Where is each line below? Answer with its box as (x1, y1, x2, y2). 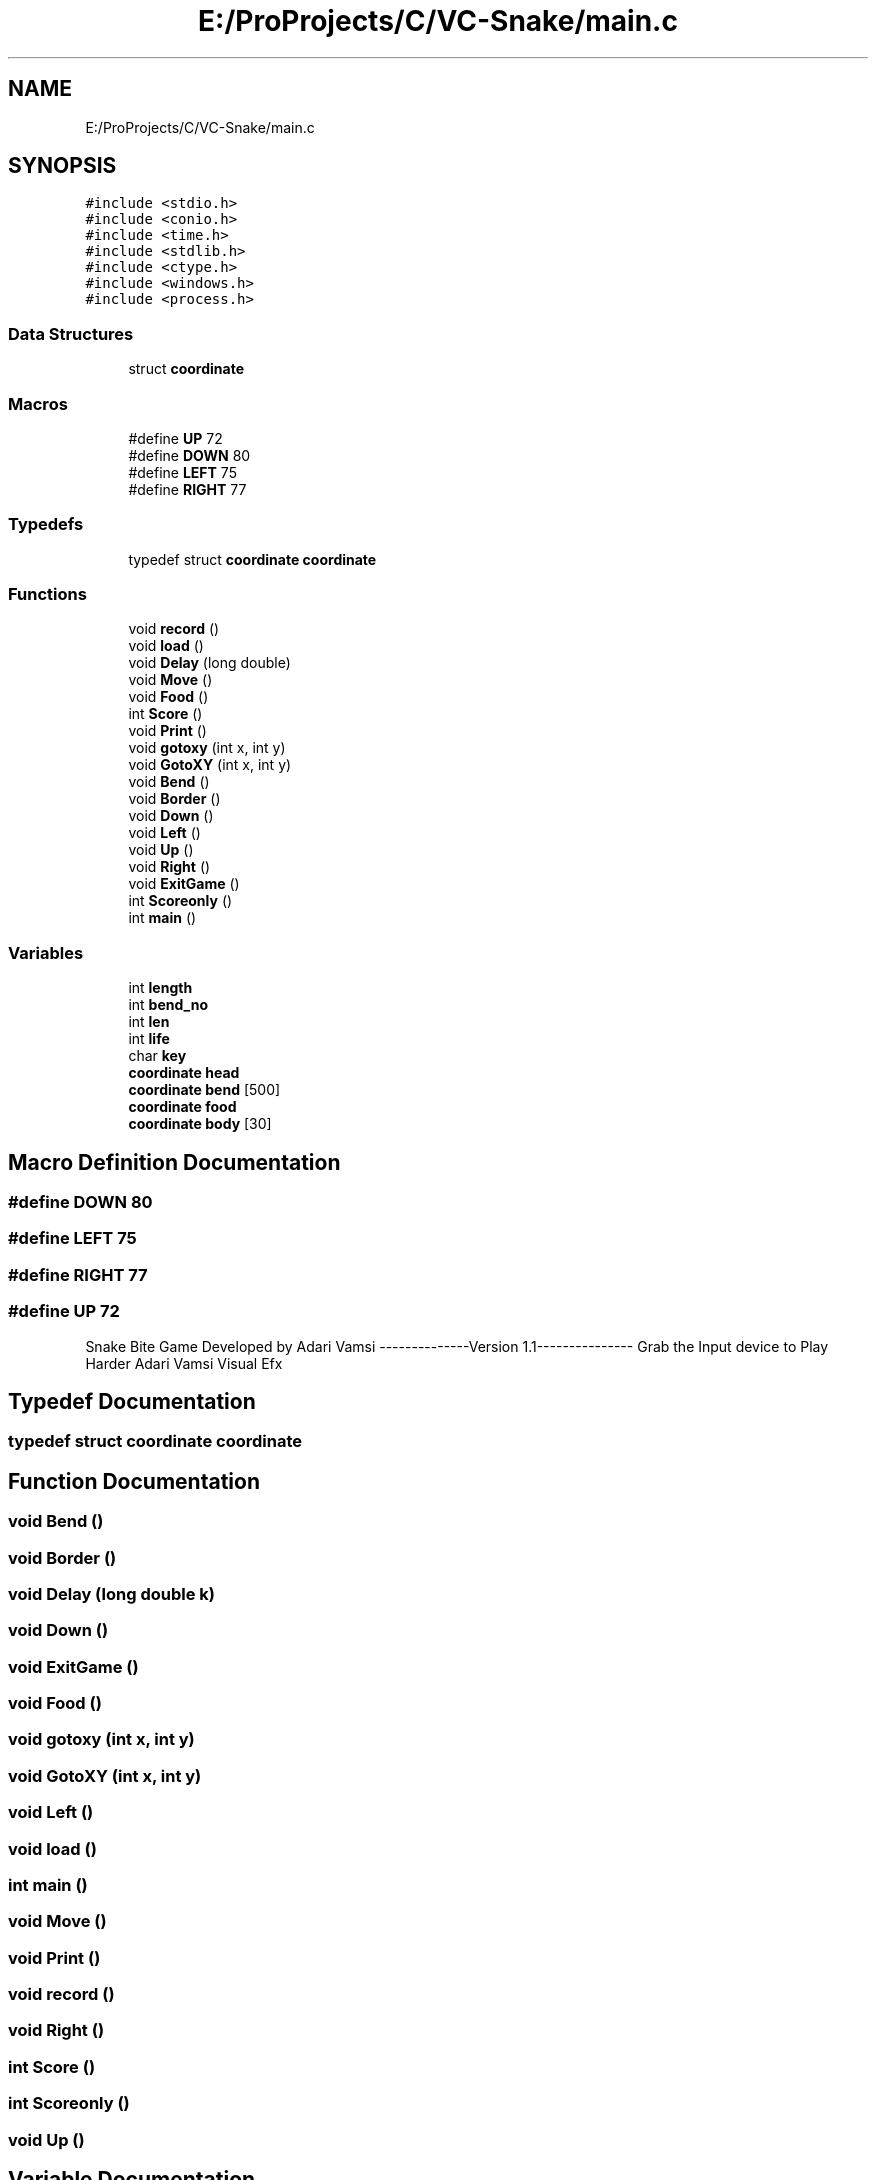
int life (128, 1030, 170, 1048)
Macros (8, 393, 68, 414)
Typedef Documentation (8, 1388, 256, 1414)
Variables (8, 942, 84, 963)
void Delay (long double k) (8, 1583, 215, 1604)
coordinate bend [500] (128, 1081, 281, 1099)
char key (128, 1047, 187, 1065)
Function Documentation (8, 1468, 260, 1494)
